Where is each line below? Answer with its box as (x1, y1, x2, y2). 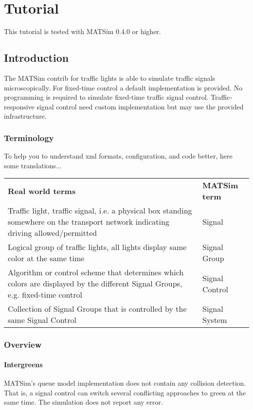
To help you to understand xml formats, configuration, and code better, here (4, 151, 233, 161)
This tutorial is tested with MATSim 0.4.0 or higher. (4, 26, 161, 36)
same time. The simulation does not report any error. (4, 397, 163, 407)
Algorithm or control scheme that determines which (8, 267, 184, 278)
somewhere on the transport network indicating (8, 216, 169, 228)
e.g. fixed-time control (8, 289, 82, 301)
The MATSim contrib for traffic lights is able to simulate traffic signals (4, 72, 216, 83)
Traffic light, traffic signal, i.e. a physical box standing (8, 205, 192, 216)
